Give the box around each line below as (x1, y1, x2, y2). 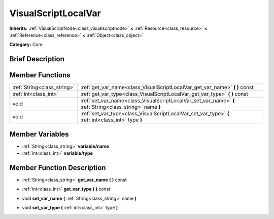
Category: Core (9, 41, 43, 48)
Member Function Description (9, 163, 106, 172)
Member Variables (9, 129, 69, 139)
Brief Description (9, 55, 64, 63)
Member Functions (9, 71, 71, 79)
